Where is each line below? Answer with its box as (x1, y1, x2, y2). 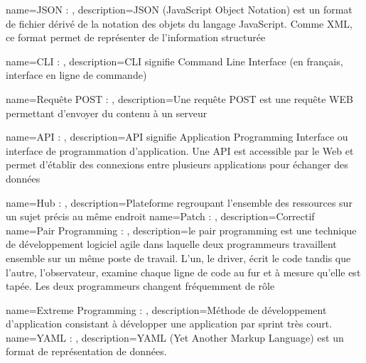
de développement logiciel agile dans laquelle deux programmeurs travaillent (6, 237, 337, 251)
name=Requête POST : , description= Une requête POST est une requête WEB (6, 91, 353, 106)
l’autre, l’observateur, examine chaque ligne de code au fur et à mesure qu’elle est (6, 264, 361, 279)
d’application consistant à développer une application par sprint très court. (6, 316, 333, 331)
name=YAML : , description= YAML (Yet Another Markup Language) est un (6, 330, 344, 345)
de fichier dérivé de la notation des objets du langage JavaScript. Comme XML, (6, 16, 352, 31)
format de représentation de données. (6, 344, 167, 359)
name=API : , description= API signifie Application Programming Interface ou (6, 129, 348, 144)
